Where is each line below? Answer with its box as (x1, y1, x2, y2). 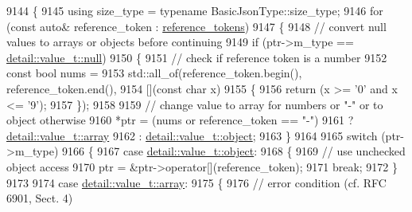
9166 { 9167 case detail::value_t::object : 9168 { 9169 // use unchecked (61, 143, 406, 159)
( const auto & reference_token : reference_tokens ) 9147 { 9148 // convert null (6, 18, 387, 34)
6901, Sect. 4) (6, 190, 73, 206)
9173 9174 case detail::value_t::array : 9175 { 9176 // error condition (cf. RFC (6, 174, 387, 190)
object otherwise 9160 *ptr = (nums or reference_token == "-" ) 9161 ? (6, 112, 354, 128)
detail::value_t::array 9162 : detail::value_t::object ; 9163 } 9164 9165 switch (6, 127, 378, 143)
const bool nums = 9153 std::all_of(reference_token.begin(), (6, 65, 302, 81)
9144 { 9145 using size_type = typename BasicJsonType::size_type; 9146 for (6, 2, 383, 18)
